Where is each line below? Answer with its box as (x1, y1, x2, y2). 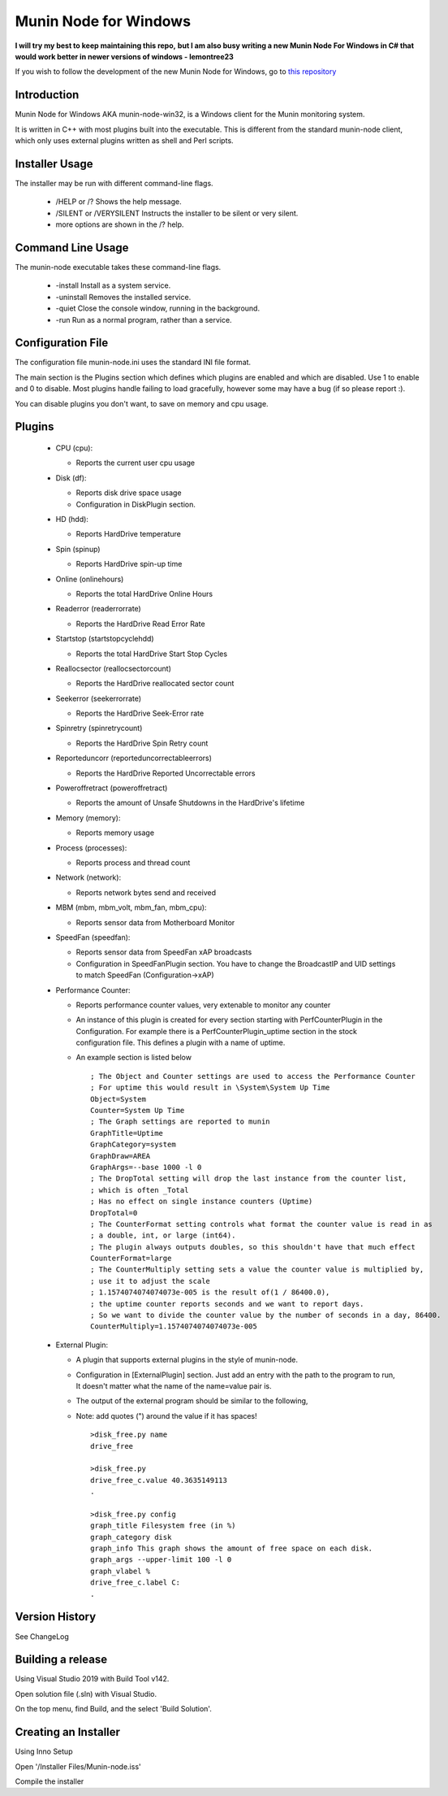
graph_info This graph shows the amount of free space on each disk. (90, 1544, 373, 1553)
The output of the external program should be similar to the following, (75, 1396, 308, 1406)
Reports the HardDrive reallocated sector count (75, 679, 235, 689)
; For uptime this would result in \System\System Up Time (90, 1083, 330, 1093)
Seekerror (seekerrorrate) (55, 694, 142, 703)
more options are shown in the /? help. (55, 220, 184, 229)
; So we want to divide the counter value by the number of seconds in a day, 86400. (90, 1311, 442, 1320)
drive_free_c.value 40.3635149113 (90, 1476, 227, 1485)
